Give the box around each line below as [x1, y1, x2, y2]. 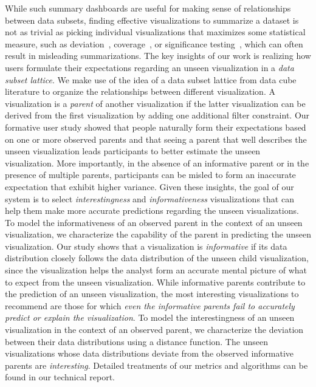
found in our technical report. [5, 371, 115, 383]
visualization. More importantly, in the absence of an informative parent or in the [5, 156, 309, 169]
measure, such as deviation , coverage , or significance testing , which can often [5, 37, 303, 50]
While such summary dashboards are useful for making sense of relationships [5, 2, 291, 14]
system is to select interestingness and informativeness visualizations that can [5, 192, 294, 205]
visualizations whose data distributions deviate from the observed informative [5, 347, 294, 360]
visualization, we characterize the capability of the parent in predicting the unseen [5, 228, 311, 241]
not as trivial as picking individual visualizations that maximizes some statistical [5, 26, 306, 38]
